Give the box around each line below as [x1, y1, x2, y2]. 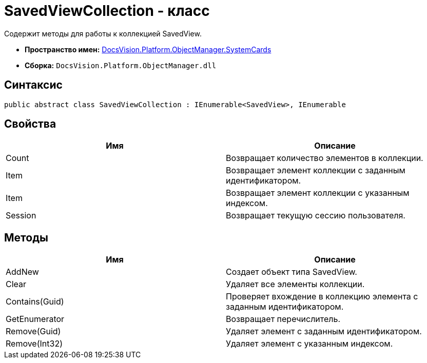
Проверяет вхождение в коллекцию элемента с [226, 291, 418, 302]
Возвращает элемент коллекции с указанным [226, 188, 410, 198]
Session [6, 210, 36, 221]
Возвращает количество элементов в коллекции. [226, 153, 423, 164]
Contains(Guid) [6, 296, 64, 307]
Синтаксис [4, 78, 63, 92]
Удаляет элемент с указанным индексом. [226, 338, 393, 349]
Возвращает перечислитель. [226, 314, 341, 325]
